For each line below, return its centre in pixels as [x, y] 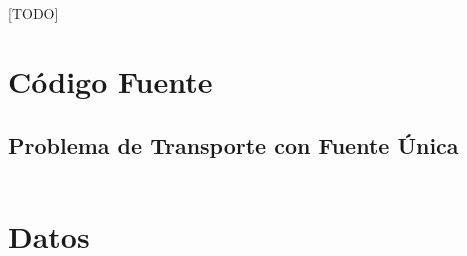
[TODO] [33, 12]
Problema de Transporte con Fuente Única [233, 144]
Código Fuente [110, 81]
